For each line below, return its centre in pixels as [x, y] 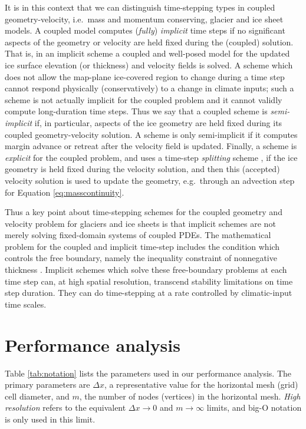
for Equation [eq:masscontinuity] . [65, 192]
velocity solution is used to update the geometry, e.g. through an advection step [150, 180]
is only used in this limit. [50, 419]
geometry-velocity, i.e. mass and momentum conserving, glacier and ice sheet [144, 19]
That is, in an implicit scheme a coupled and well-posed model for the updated [147, 53]
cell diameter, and [37, 396]
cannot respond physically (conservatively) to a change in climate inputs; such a [149, 88]
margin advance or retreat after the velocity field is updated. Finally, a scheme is [151, 146]
